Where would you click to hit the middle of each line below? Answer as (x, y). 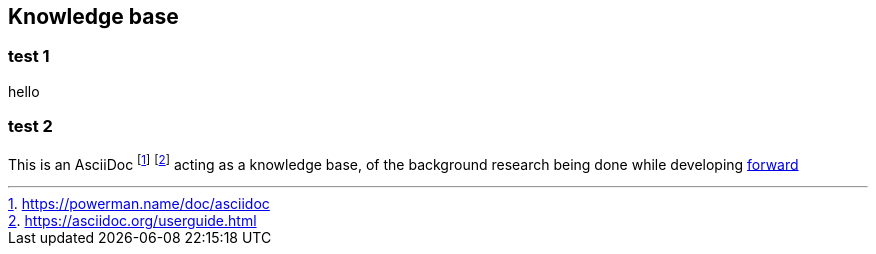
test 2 (30, 126)
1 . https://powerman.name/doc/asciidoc (139, 204)
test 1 (29, 56)
